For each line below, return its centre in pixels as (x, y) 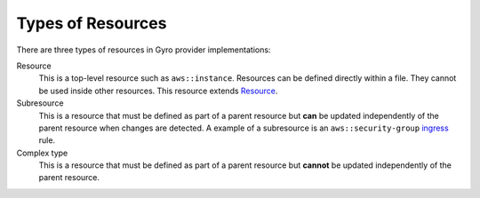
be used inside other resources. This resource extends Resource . (158, 91)
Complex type (42, 153)
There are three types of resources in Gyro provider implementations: (144, 50)
